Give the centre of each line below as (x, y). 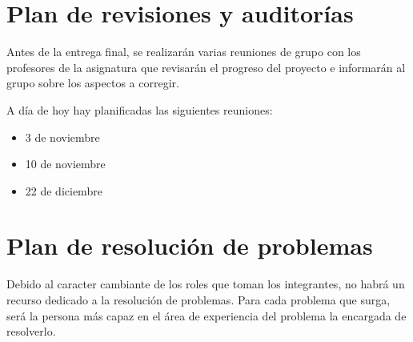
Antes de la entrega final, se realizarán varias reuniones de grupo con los (184, 52)
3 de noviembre (62, 137)
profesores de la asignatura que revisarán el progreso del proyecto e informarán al (206, 67)
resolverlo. (31, 331)
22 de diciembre (64, 190)
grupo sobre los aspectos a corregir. (93, 83)
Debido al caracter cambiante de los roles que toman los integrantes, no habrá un (206, 284)
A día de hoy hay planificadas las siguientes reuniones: (140, 109)
